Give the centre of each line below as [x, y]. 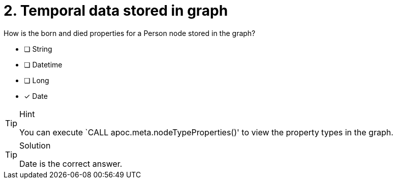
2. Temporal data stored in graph [116, 11]
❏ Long [37, 80]
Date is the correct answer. [71, 163]
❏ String [38, 49]
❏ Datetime [43, 64]
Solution [35, 145]
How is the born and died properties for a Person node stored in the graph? [130, 33]
